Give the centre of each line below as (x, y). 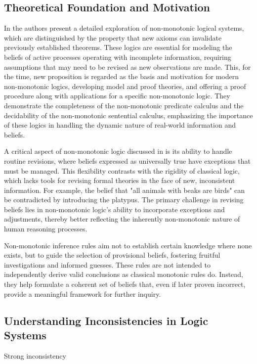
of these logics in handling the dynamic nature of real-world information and (120, 125)
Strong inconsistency (35, 355)
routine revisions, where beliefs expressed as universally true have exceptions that (127, 160)
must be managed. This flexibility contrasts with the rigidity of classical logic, (122, 170)
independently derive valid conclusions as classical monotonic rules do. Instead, (124, 274)
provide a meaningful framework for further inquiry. (83, 294)
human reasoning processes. (46, 229)
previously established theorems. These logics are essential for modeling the (118, 47)
